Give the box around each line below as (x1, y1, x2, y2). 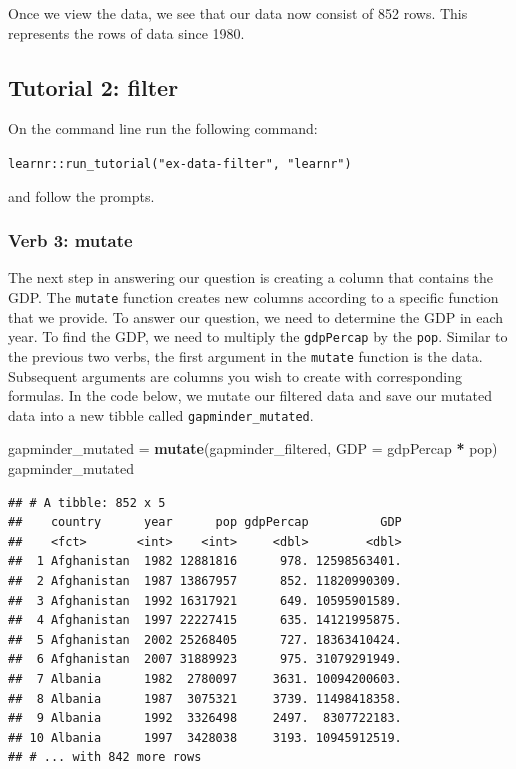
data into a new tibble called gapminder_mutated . (8, 404, 314, 425)
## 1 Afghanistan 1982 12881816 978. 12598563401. (8, 554, 402, 569)
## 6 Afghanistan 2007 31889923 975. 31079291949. (8, 652, 402, 667)
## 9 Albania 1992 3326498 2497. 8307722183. (8, 711, 402, 726)
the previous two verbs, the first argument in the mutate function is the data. (8, 345, 483, 366)
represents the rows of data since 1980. (8, 22, 245, 43)
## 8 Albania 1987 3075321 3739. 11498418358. (8, 691, 402, 706)
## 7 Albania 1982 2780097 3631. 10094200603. (8, 671, 402, 686)
